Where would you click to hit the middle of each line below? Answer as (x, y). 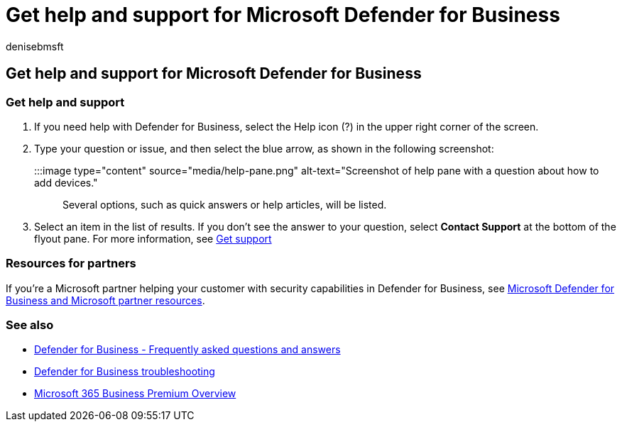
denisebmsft (35, 46)
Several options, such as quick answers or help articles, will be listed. (225, 204)
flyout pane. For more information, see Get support (153, 238)
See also (30, 325)
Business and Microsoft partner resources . (105, 300)
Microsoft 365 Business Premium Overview (135, 394)
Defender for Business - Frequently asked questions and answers (187, 350)
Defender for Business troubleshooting (125, 372)
